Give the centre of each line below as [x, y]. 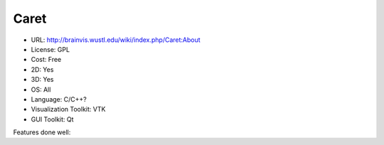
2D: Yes [42, 69]
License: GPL [50, 49]
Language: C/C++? [59, 99]
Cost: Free [46, 60]
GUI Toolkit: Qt [52, 119]
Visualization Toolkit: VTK [68, 109]
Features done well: [42, 132]
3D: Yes [42, 80]
